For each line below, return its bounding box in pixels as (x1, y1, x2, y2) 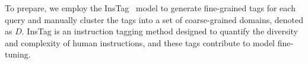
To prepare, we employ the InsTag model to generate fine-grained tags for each (5, 2, 296, 14)
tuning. (5, 48, 31, 60)
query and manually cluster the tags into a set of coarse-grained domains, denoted (5, 13, 303, 25)
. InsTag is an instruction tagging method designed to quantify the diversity (21, 25, 298, 37)
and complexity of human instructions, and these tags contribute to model (5, 36, 275, 49)
